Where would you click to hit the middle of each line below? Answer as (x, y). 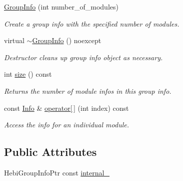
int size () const (28, 74)
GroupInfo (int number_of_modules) (61, 7)
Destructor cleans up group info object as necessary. (83, 57)
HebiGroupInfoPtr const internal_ (57, 172)
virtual (14, 40)
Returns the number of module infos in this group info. (88, 90)
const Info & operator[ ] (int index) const (66, 108)
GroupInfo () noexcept (67, 40)
